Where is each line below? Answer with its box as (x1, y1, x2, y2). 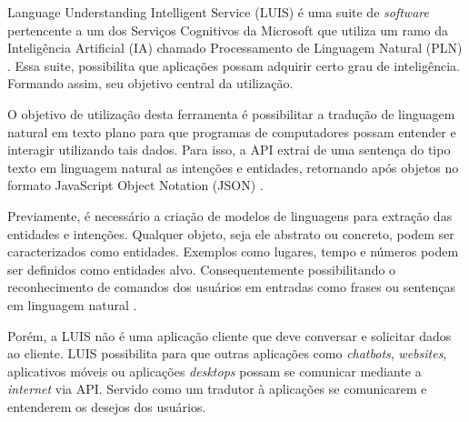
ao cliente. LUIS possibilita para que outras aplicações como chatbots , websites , (7, 344, 447, 363)
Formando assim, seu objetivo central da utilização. (7, 74, 294, 93)
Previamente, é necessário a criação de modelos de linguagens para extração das (7, 206, 453, 225)
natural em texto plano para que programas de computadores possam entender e (7, 122, 456, 141)
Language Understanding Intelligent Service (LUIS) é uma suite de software (7, 3, 429, 21)
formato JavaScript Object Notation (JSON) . (7, 176, 264, 195)
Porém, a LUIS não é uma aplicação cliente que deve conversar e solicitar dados (7, 326, 452, 345)
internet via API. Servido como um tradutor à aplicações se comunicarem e (7, 379, 427, 398)
